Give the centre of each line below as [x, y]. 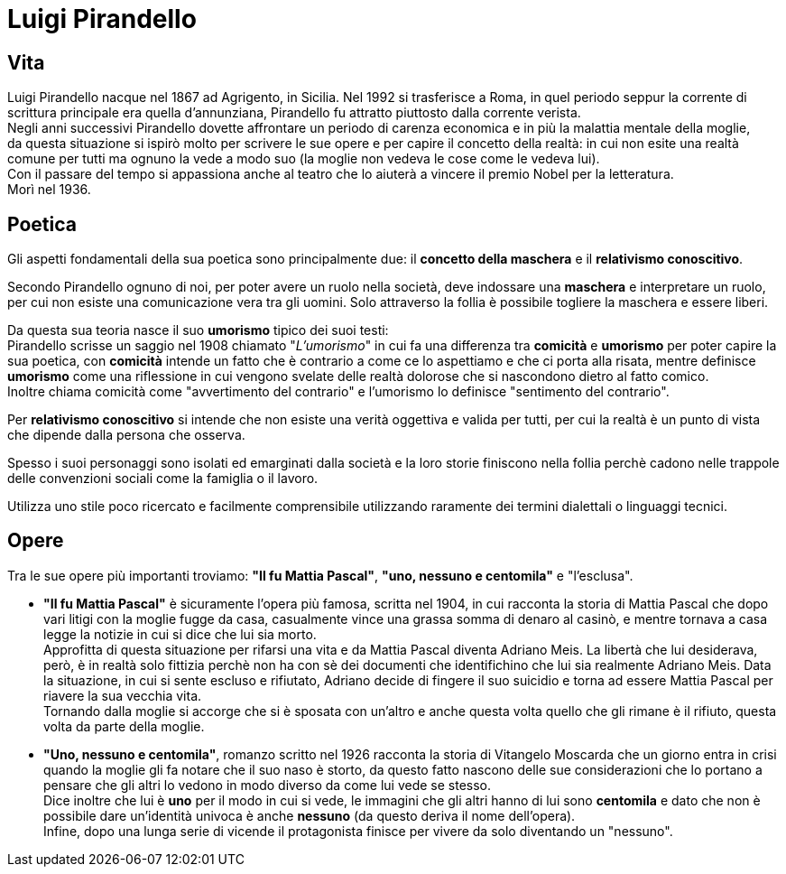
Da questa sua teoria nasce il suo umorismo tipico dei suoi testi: [198, 330]
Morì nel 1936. [49, 190]
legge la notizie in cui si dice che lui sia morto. [180, 634]
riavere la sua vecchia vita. [123, 695]
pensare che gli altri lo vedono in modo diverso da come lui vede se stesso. [268, 785]
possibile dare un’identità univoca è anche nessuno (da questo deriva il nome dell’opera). [310, 815]
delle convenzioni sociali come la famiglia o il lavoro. [163, 479]
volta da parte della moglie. [124, 726]
